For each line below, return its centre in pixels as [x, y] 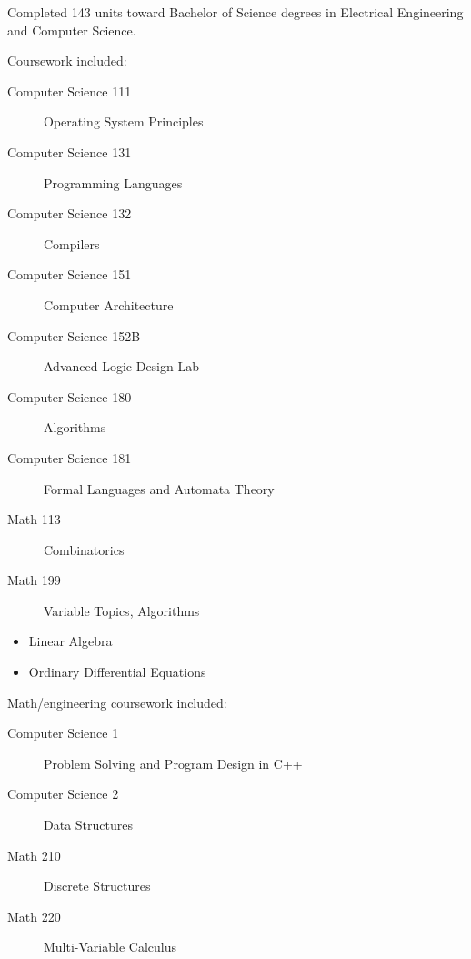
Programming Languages [113, 182]
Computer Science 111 [70, 91]
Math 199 [34, 580]
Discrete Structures [97, 886]
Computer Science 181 [70, 457]
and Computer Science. [72, 30]
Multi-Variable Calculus [110, 947]
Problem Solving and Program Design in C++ [173, 763]
